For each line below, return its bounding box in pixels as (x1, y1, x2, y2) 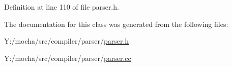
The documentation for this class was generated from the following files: (4, 18, 228, 29)
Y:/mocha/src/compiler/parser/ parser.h (4, 36, 129, 46)
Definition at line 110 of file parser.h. (4, 2, 119, 12)
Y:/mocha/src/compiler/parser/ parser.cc (4, 52, 131, 63)
